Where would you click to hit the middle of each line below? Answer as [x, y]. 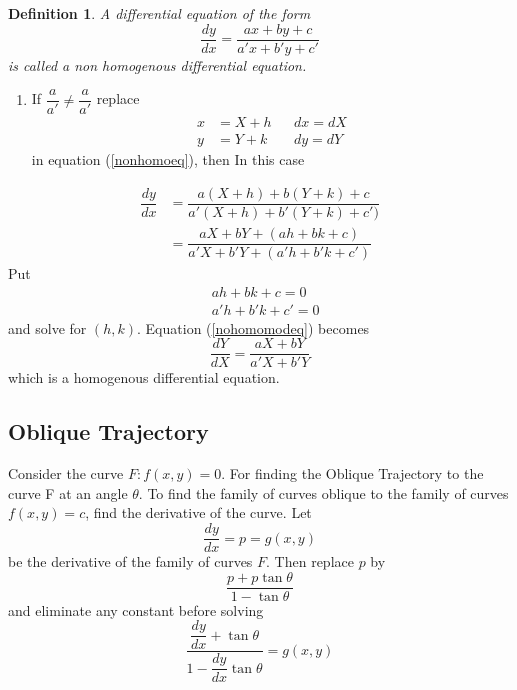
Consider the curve [66, 473]
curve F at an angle [68, 492]
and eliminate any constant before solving [136, 609]
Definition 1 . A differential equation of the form [159, 13]
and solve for [47, 327]
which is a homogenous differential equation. [144, 377]
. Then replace [310, 561]
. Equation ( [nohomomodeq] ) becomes [253, 327]
